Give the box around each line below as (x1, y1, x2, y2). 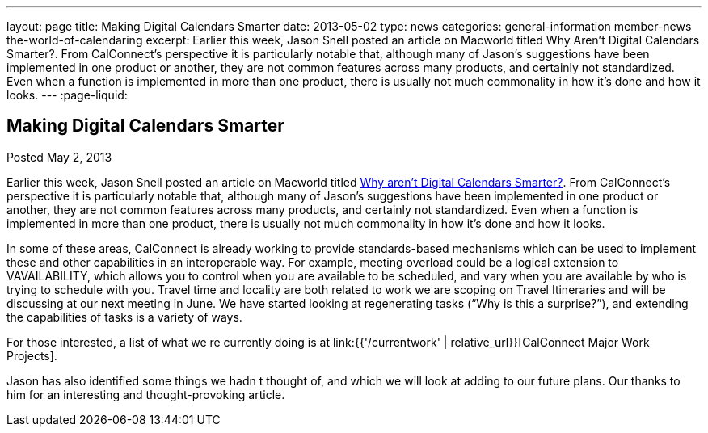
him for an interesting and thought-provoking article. (6, 387, 285, 401)
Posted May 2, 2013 (6, 149, 112, 164)
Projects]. (6, 348, 57, 363)
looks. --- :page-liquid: (6, 88, 128, 102)
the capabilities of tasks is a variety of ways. (6, 309, 242, 324)
